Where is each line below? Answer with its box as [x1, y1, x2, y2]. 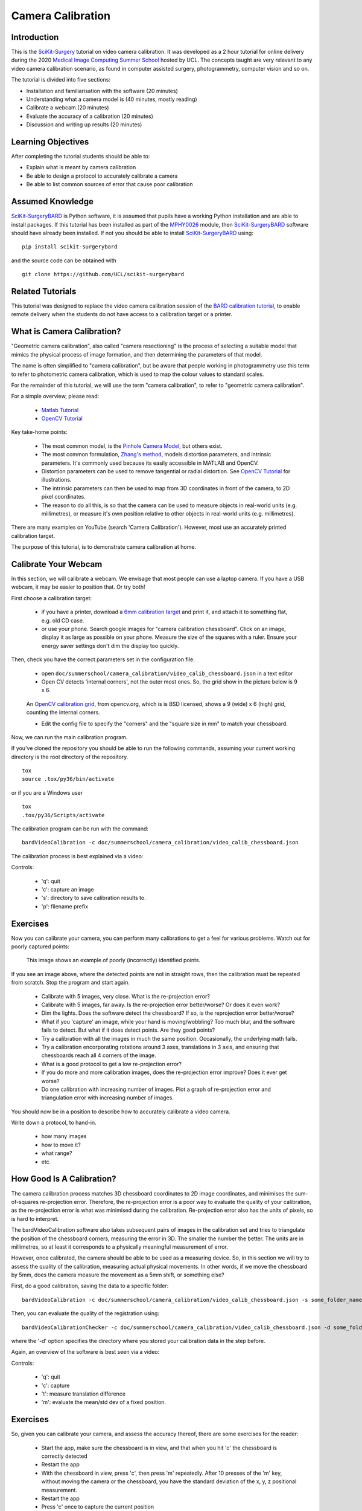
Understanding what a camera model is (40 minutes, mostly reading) [26, 95, 197, 103]
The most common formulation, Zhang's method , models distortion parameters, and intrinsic [41, 451, 271, 458]
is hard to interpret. [11, 1215, 59, 1222]
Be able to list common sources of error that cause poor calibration [26, 181, 193, 188]
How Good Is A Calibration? [11, 1174, 117, 1184]
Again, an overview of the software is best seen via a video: [11, 1348, 160, 1356]
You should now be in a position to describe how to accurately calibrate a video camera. [11, 1108, 230, 1115]
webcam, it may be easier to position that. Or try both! [11, 583, 145, 590]
